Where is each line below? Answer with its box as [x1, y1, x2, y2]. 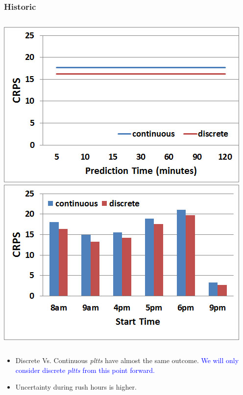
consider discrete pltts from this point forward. [15, 365, 155, 375]
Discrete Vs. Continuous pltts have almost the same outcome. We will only [15, 355, 239, 366]
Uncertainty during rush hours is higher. [15, 381, 137, 392]
